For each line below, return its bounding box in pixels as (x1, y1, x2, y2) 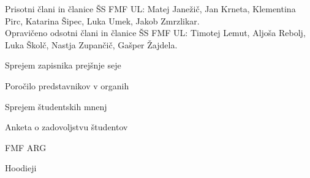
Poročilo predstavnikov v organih (5, 79, 129, 92)
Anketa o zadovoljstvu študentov (5, 121, 128, 133)
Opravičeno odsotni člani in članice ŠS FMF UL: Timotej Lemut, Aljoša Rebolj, (5, 26, 306, 39)
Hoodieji (5, 161, 37, 174)
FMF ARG (5, 141, 47, 154)
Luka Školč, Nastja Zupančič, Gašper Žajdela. (5, 38, 178, 51)
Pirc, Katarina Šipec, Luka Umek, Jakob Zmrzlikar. (5, 14, 200, 27)
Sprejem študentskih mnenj (5, 100, 107, 113)
